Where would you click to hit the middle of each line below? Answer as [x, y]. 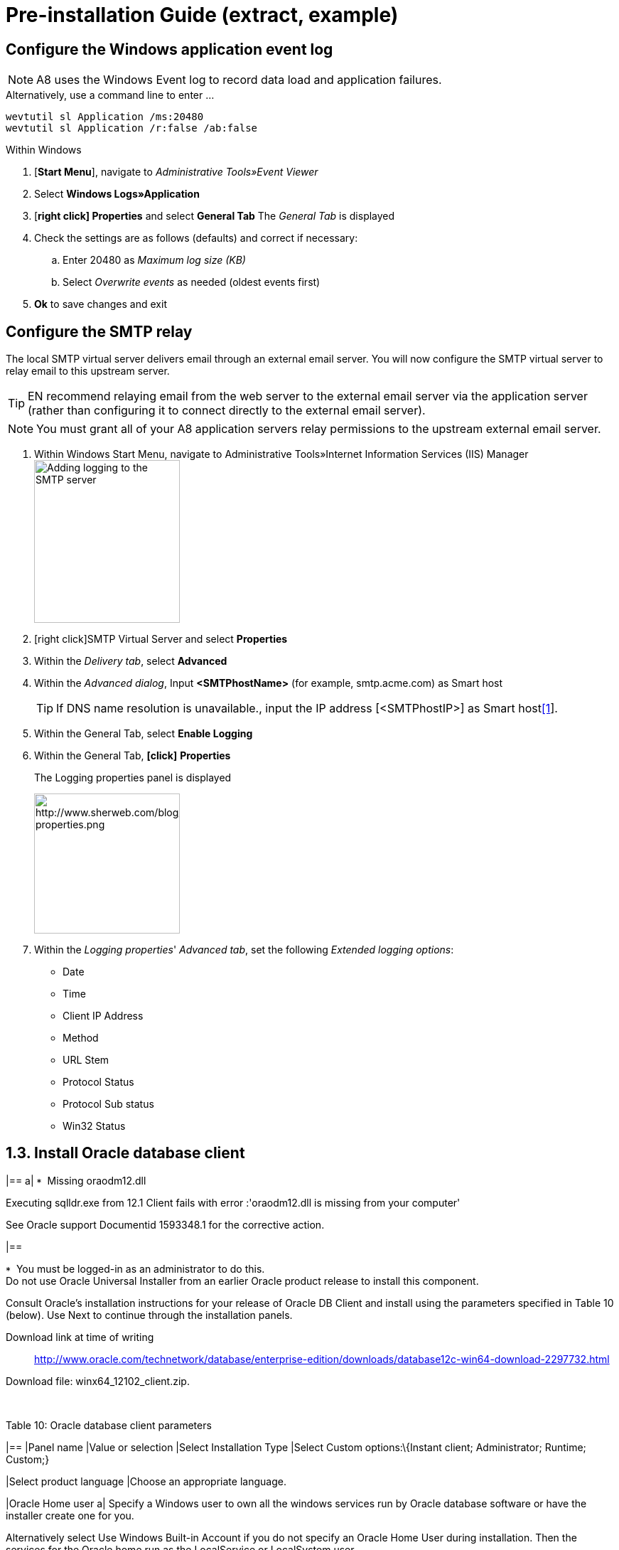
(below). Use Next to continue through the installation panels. [149, 1315]
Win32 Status [94, 1126]
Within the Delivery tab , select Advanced [131, 661]
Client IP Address [103, 1016]
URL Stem [86, 1060]
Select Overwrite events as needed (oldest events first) [192, 282]
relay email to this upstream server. [88, 371]
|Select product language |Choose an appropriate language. [146, 1481]
